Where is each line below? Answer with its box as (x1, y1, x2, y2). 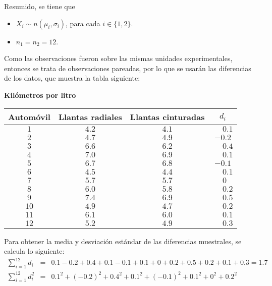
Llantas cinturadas (130, 110, 205, 123)
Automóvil (8, 110, 50, 123)
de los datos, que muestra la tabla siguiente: (4, 73, 140, 83)
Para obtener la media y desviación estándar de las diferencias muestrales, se (4, 236, 242, 246)
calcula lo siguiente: (4, 246, 65, 256)
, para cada (66, 18, 100, 28)
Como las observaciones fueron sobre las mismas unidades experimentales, (4, 53, 233, 64)
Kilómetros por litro (4, 89, 76, 100)
